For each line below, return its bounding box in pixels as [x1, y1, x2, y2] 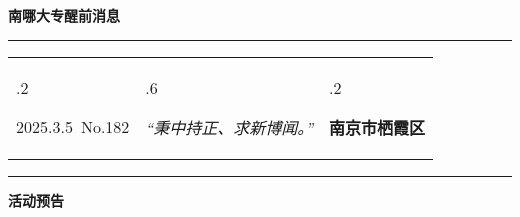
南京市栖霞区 [329, 115, 426, 139]
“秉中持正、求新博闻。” [145, 115, 314, 139]
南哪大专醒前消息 [8, 5, 120, 25]
